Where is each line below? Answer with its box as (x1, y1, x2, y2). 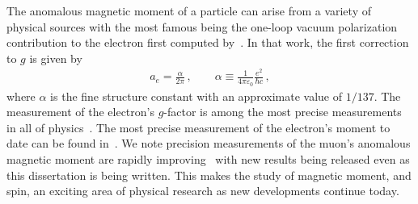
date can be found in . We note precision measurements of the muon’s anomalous (6, 135, 411, 152)
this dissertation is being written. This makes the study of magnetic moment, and (6, 166, 412, 183)
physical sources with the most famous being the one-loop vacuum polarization (6, 18, 398, 35)
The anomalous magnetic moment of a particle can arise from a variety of (6, 2, 371, 19)
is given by (29, 49, 82, 66)
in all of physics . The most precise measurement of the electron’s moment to (6, 119, 391, 135)
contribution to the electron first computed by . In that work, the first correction (6, 34, 409, 51)
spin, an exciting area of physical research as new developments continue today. (6, 182, 399, 199)
